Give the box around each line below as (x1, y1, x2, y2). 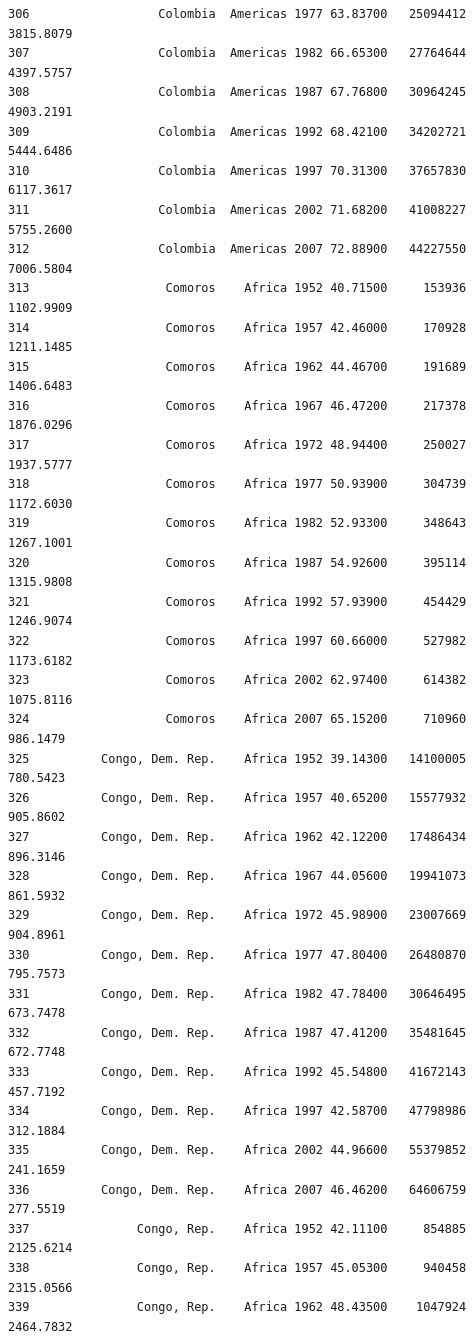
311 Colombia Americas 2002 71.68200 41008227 (8, 202, 467, 217)
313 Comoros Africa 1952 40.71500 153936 (8, 281, 467, 296)
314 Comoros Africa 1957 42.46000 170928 (8, 320, 467, 335)
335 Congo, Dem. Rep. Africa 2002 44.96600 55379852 (8, 1143, 467, 1158)
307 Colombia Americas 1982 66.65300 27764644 (8, 46, 467, 61)
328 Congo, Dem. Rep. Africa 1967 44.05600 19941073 (8, 869, 467, 884)
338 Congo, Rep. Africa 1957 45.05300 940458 (8, 1261, 467, 1275)
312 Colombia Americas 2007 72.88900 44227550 (8, 242, 467, 257)
